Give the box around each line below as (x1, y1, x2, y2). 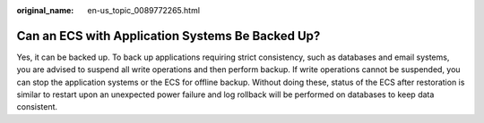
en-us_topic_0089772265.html (87, 5, 201, 15)
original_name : (16, 5, 74, 15)
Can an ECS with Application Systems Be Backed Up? (16, 28, 321, 44)
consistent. (16, 102, 58, 112)
